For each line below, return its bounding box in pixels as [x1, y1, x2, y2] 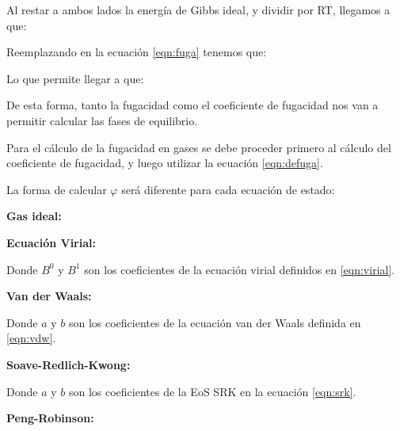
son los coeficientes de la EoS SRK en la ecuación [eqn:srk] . [68, 383, 356, 399]
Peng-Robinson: [6, 410, 94, 426]
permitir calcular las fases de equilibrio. [6, 112, 198, 128]
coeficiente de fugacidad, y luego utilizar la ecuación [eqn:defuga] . [6, 154, 323, 171]
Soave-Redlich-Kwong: [6, 356, 131, 372]
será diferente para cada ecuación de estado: [121, 181, 335, 197]
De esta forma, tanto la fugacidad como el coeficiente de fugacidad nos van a [6, 97, 379, 113]
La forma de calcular [6, 181, 107, 197]
